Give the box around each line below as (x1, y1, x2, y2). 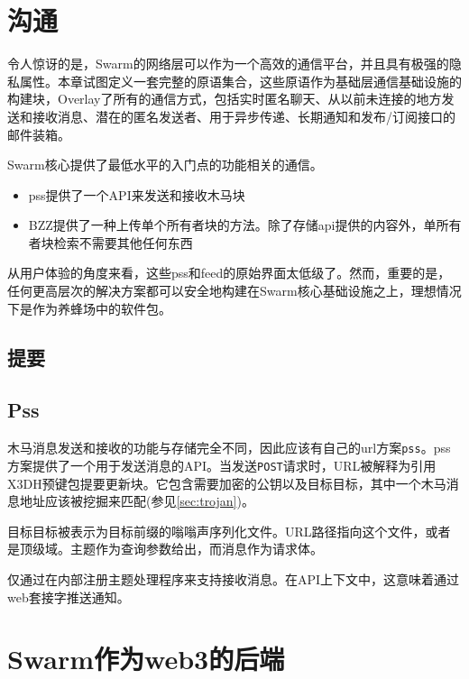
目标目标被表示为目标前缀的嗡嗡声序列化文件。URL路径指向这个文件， (7, 521, 426, 540)
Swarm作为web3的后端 (7, 640, 285, 677)
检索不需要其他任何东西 (53, 233, 193, 252)
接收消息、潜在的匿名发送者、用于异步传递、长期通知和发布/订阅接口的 (32, 106, 455, 125)
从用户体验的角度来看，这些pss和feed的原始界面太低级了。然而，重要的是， (7, 263, 451, 282)
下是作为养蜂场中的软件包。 (7, 298, 171, 317)
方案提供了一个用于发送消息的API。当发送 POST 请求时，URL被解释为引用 (7, 455, 437, 474)
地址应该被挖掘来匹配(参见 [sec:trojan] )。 (19, 491, 254, 510)
